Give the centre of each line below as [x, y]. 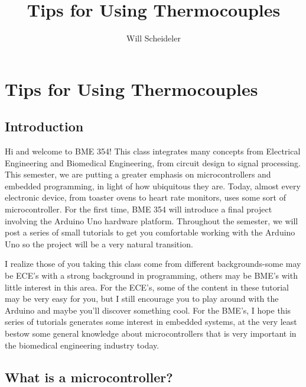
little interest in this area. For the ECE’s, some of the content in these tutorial [147, 287]
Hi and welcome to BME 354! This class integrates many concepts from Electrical [153, 151]
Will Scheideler [154, 38]
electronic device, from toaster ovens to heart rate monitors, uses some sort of [145, 197]
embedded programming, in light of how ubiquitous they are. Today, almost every [153, 186]
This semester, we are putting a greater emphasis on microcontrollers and [138, 174]
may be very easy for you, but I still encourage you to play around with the [142, 299]
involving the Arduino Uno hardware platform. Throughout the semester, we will [152, 220]
